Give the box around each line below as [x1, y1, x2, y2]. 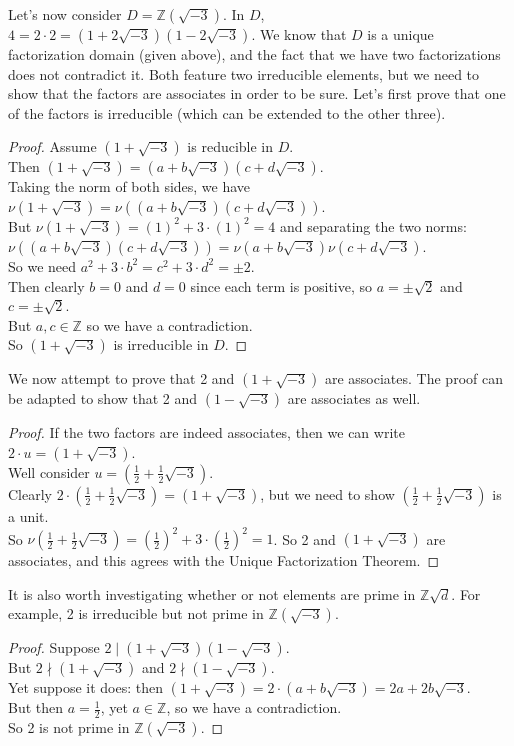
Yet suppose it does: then [8, 677, 164, 698]
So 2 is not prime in [8, 717, 130, 738]
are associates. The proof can [324, 368, 503, 389]
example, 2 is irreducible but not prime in [8, 603, 264, 624]
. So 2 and [273, 528, 336, 549]
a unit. [8, 505, 49, 526]
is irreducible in [113, 334, 209, 355]
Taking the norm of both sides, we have [8, 176, 251, 197]
